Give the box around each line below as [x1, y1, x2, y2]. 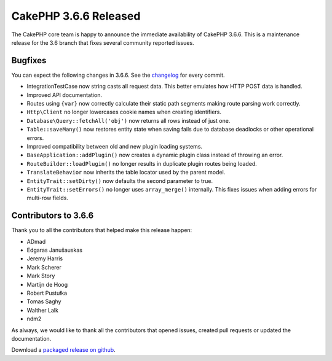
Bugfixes [11, 55, 47, 66]
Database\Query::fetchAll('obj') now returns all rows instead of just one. [26, 117, 231, 124]
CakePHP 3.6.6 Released [11, 9, 141, 23]
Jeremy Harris [26, 255, 63, 262]
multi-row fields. [26, 194, 69, 202]
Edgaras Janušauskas [26, 246, 83, 254]
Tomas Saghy [26, 298, 61, 305]
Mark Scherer [26, 263, 61, 271]
